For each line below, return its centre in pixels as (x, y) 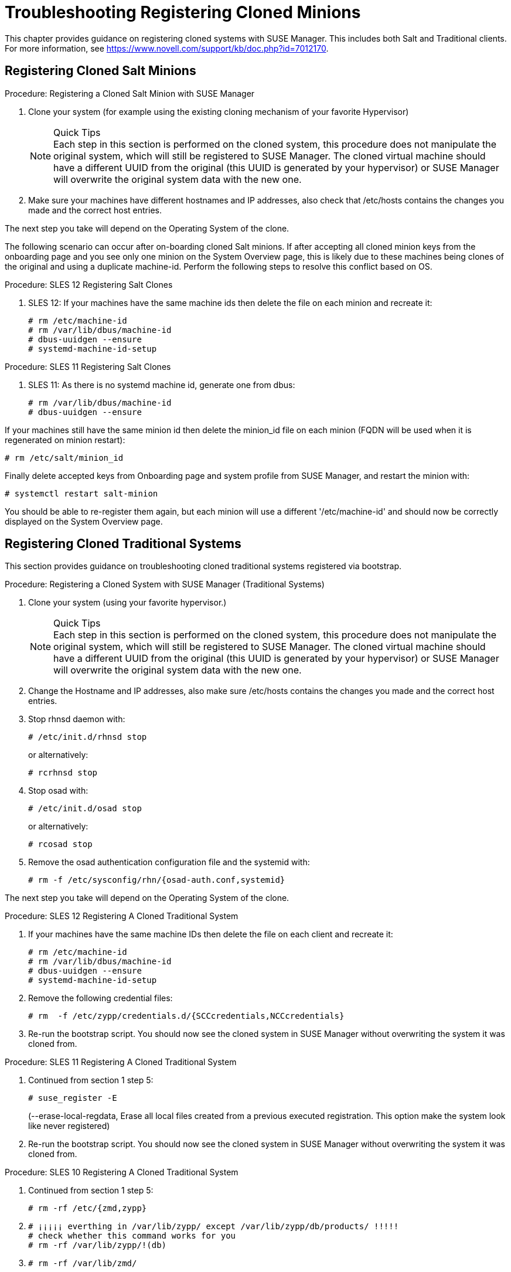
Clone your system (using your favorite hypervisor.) (127, 603)
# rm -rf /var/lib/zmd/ (83, 1264)
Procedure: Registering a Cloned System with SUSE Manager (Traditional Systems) (165, 584)
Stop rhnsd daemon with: (77, 719)
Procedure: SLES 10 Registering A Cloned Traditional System (122, 1172)
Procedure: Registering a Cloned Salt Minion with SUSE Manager (130, 93)
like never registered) (69, 1126)
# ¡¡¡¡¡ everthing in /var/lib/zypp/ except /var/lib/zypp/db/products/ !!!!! (214, 1227)
